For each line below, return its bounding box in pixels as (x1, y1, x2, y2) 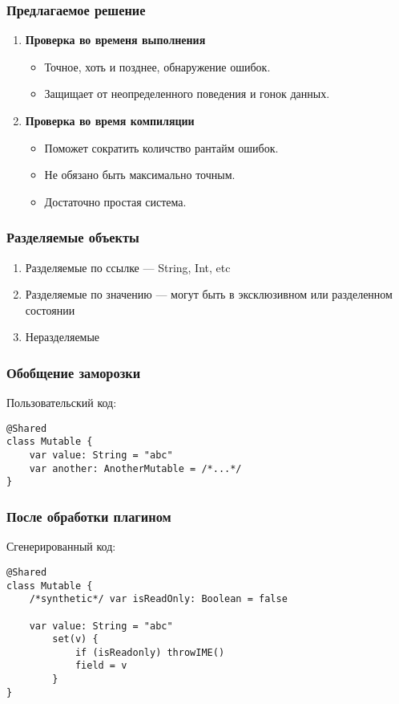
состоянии (25, 301, 75, 318)
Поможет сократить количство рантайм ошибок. (44, 139, 279, 156)
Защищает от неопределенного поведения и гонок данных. (44, 85, 330, 102)
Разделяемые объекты (6, 227, 139, 247)
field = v (75, 660, 127, 672)
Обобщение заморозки (6, 362, 141, 382)
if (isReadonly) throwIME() (75, 646, 225, 658)
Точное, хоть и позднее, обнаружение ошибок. (44, 58, 271, 75)
